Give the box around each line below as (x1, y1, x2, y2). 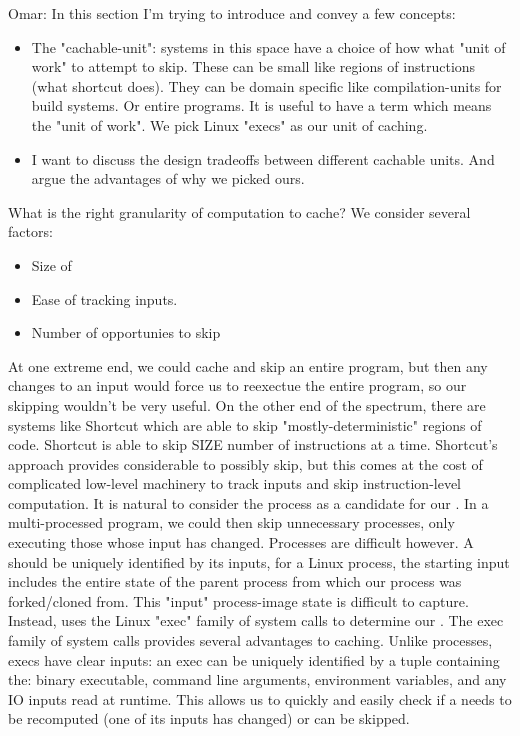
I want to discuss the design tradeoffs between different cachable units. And (31, 148, 495, 169)
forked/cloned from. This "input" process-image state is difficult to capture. (8, 590, 469, 611)
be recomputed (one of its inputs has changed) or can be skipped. (8, 708, 410, 729)
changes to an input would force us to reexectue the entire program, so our (8, 375, 467, 396)
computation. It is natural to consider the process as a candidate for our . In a (8, 492, 489, 513)
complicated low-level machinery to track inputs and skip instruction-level (8, 473, 462, 494)
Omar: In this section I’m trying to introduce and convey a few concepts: (8, 3, 456, 23)
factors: (8, 221, 53, 242)
